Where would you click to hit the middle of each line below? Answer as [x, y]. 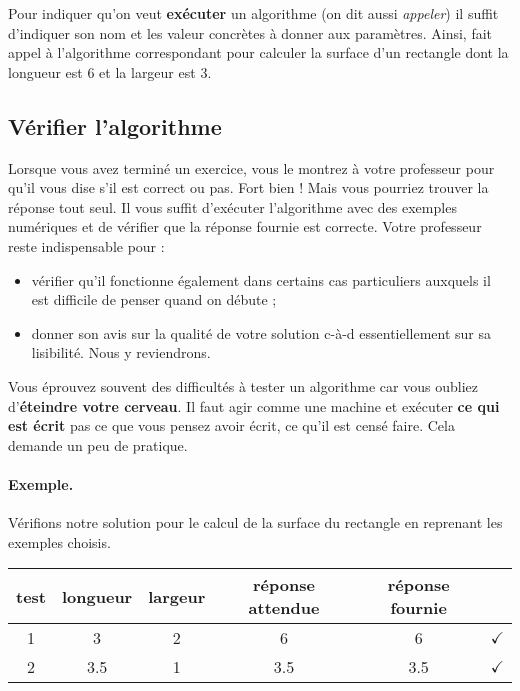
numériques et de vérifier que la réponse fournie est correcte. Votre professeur [245, 226]
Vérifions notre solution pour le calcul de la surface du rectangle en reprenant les [255, 522]
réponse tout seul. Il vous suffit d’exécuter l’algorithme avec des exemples [232, 206]
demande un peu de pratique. [98, 444]
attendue [284, 608]
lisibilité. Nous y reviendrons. [121, 352]
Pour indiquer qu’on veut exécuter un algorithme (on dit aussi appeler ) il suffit [253, 13]
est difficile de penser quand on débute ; [154, 299]
